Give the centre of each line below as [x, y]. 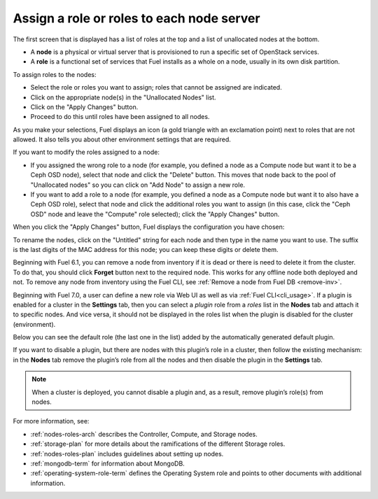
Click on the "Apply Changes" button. [84, 107]
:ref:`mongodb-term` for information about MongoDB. [107, 463]
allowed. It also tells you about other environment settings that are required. [122, 139]
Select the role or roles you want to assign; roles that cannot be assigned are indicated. [156, 87]
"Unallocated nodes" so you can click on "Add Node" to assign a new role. [138, 185]
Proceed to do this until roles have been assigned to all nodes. [120, 117]
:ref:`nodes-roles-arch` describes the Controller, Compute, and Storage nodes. [144, 434]
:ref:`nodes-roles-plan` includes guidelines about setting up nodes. [127, 454]
